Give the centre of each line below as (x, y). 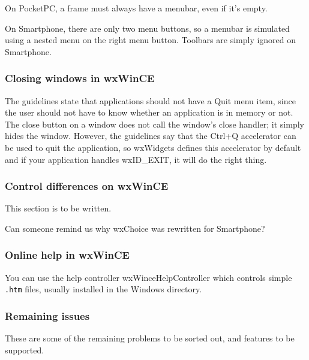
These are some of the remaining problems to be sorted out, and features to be (150, 338)
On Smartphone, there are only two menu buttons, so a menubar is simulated (147, 28)
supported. (25, 350)
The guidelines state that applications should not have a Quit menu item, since (150, 100)
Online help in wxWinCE (67, 255)
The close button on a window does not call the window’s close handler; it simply (154, 124)
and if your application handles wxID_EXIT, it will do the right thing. (136, 159)
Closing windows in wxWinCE (80, 78)
